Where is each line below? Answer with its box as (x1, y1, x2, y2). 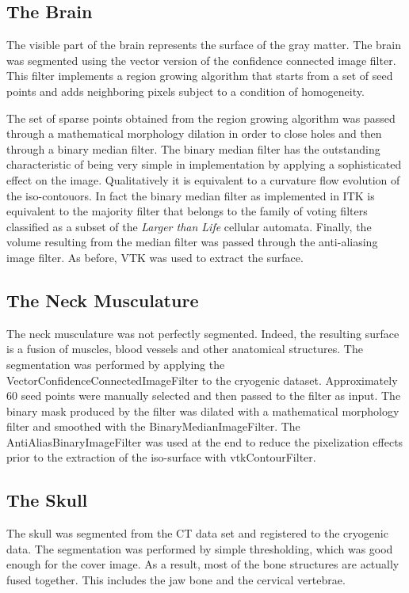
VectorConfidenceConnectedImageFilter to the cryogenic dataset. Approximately (6, 371, 398, 388)
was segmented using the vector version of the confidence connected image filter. (6, 51, 396, 68)
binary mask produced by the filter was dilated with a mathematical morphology (6, 402, 399, 419)
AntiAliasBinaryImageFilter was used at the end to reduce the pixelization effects (6, 433, 403, 450)
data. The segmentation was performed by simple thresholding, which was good (6, 540, 393, 557)
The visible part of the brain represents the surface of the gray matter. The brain (6, 36, 402, 53)
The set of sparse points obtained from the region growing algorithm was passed (6, 109, 396, 126)
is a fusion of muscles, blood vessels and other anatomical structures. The (6, 340, 363, 357)
